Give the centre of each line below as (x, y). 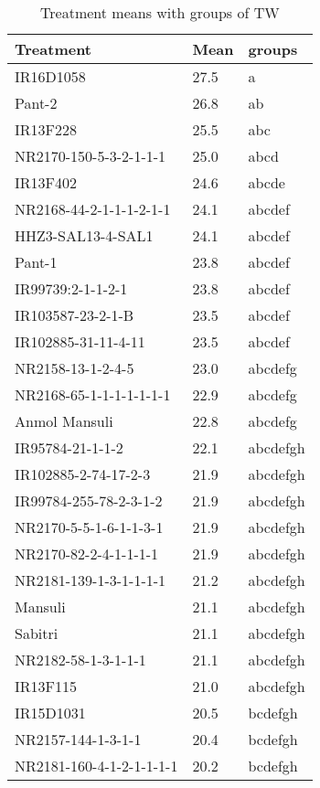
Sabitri (37, 633)
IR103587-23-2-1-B (75, 315)
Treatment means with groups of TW (160, 12)
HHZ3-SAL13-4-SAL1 (84, 235)
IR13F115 (46, 686)
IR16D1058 (50, 76)
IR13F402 (46, 182)
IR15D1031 (50, 713)
